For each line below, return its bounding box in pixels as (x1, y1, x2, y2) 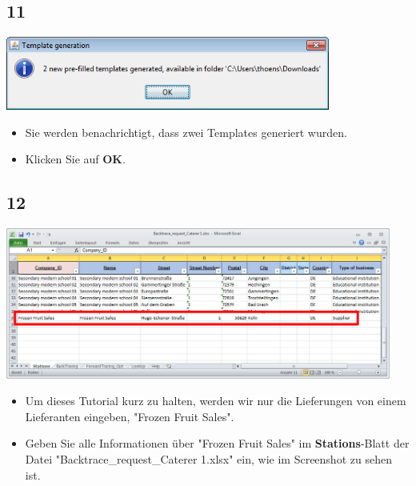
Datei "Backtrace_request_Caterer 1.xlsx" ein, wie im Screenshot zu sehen (25, 451, 392, 467)
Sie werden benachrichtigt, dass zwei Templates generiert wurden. (25, 123, 347, 140)
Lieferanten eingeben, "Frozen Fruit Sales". (25, 408, 234, 424)
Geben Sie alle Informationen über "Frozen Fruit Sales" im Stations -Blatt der (25, 435, 410, 452)
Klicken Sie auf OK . (25, 151, 126, 167)
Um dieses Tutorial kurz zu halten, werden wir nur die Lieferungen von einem (25, 392, 406, 409)
